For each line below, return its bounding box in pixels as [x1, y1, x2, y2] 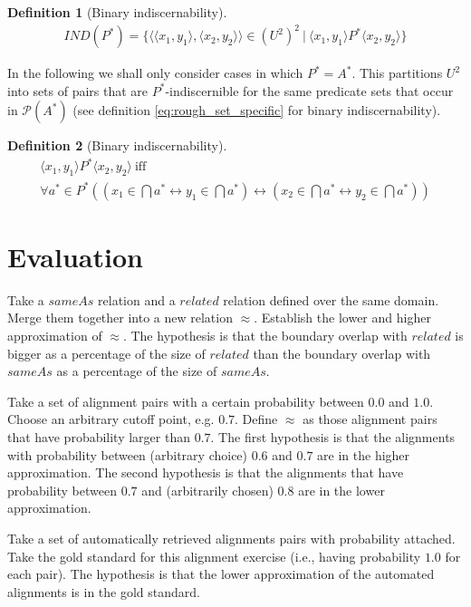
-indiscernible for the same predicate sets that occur [165, 81, 454, 100]
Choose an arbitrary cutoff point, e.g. [7, 409, 215, 429]
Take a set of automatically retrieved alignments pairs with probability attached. [7, 529, 456, 548]
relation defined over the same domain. [223, 290, 439, 309]
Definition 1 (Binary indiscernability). [7, 3, 227, 21]
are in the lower [298, 480, 385, 499]
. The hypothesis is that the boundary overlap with [122, 326, 408, 345]
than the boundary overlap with [253, 343, 431, 362]
